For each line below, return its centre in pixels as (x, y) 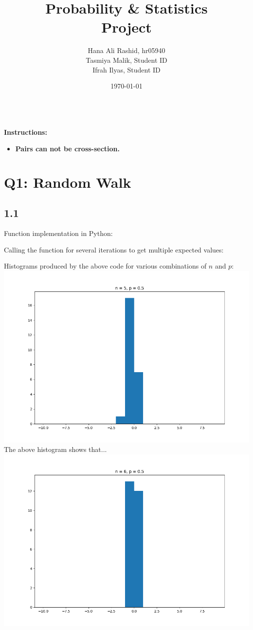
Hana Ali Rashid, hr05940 (126, 50)
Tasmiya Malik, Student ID (126, 60)
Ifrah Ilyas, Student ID (126, 69)
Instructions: (26, 132)
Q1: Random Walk (68, 182)
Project (126, 27)
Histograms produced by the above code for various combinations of (105, 266)
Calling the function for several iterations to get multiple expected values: (114, 249)
